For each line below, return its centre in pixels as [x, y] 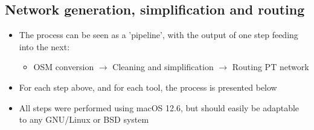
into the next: [44, 46]
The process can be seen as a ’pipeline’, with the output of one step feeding [159, 35]
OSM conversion [64, 67]
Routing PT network [271, 67]
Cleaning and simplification [163, 67]
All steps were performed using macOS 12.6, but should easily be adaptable [159, 107]
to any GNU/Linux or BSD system [84, 119]
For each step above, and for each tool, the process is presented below [148, 87]
